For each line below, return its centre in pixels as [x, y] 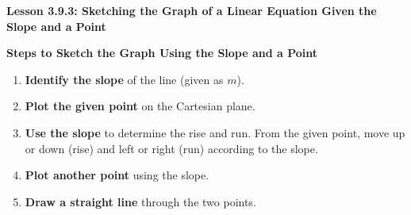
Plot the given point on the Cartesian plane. [140, 106]
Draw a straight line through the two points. [140, 201]
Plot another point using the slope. [117, 175]
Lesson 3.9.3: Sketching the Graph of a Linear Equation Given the [192, 10]
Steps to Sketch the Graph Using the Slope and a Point [162, 53]
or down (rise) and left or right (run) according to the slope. [171, 148]
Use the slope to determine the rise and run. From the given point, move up [215, 132]
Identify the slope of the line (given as [124, 79]
